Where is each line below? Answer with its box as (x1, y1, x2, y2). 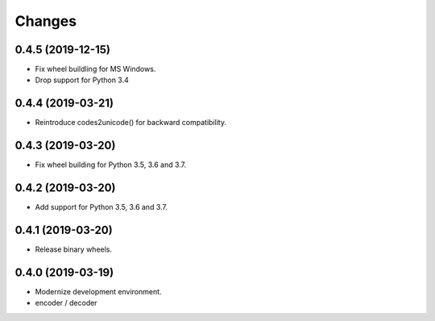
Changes (14, 12, 77, 30)
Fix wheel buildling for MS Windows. (35, 65, 156, 74)
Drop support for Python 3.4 (35, 75, 129, 85)
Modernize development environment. (35, 286, 162, 296)
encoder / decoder (35, 298, 97, 308)
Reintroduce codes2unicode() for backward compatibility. (35, 118, 227, 127)
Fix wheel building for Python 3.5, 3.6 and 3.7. (35, 160, 187, 169)
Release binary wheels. (35, 244, 113, 254)
